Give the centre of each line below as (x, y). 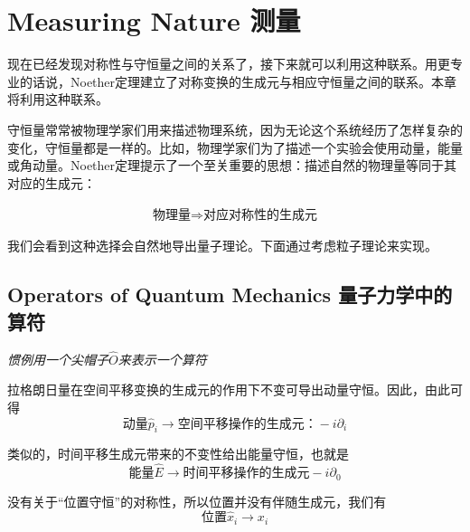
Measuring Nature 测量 (154, 20)
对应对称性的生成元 (260, 216)
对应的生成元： (52, 182)
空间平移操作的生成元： (247, 424)
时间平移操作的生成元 (246, 474)
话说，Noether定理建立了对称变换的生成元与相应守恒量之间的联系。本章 (244, 81)
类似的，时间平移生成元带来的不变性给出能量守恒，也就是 (178, 454)
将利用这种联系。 (58, 99)
